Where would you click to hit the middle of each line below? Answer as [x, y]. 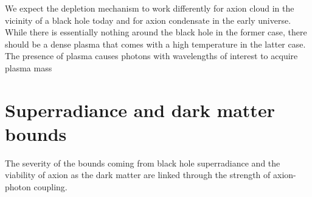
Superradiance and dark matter [140, 109]
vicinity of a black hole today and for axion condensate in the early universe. [148, 20]
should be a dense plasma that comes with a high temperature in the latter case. [155, 44]
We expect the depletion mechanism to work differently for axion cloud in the [150, 8]
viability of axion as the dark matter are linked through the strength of [138, 175]
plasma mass [29, 67]
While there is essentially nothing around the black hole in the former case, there [156, 32]
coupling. [50, 187]
